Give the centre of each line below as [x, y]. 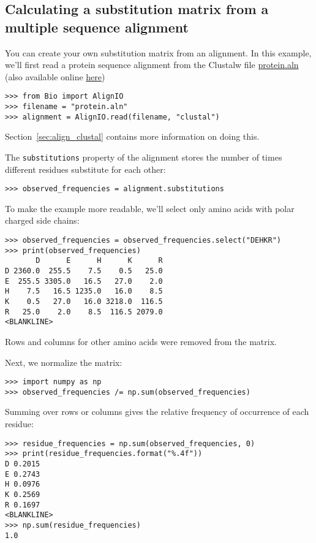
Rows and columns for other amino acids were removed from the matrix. [141, 341]
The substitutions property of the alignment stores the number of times [144, 157]
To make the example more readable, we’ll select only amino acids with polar [150, 208]
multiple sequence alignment [97, 27]
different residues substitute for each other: [85, 169]
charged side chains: [42, 220]
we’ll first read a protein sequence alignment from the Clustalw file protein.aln [152, 65]
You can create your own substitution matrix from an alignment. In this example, [158, 52]
